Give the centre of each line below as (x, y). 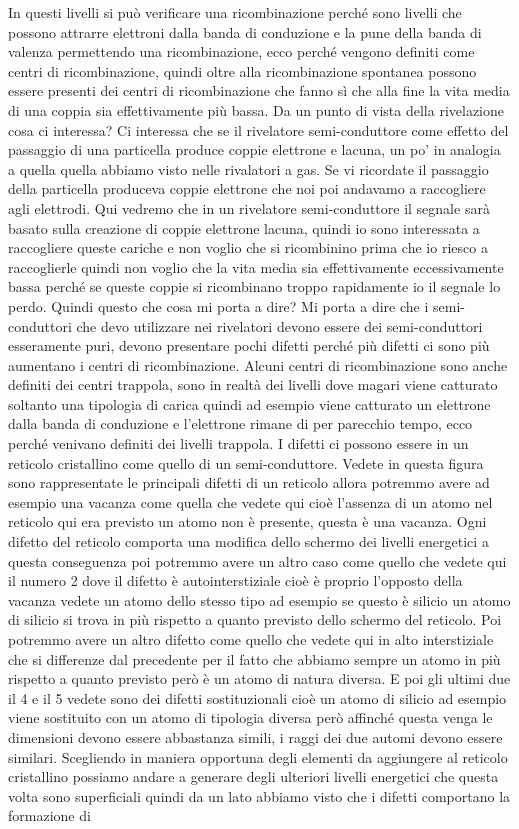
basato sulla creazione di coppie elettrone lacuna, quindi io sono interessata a (244, 227)
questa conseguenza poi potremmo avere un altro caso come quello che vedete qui (257, 560)
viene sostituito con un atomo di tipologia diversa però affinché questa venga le (250, 717)
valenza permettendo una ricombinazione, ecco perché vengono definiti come (241, 51)
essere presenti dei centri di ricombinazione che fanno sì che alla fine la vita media (259, 90)
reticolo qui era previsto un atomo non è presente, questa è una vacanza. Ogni (247, 521)
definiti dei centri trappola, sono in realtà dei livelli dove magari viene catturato (253, 384)
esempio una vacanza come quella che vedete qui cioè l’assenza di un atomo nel (250, 501)
